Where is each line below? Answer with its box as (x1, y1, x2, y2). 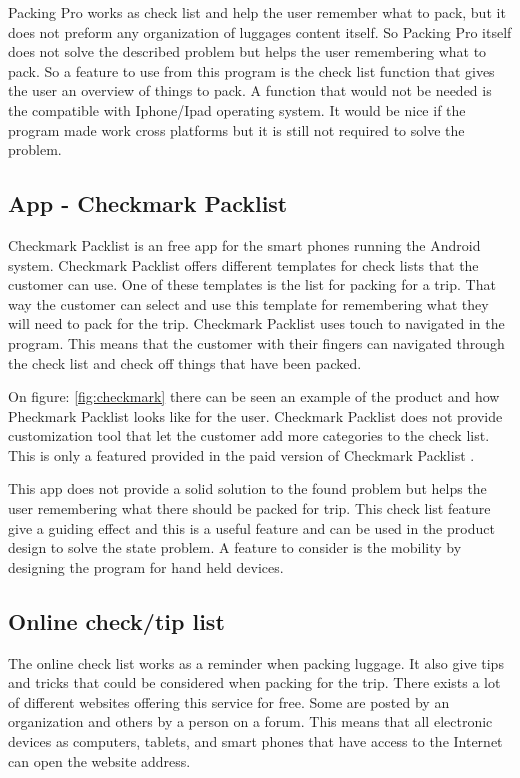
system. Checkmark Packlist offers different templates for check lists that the (8, 254, 479, 275)
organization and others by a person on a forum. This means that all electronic (8, 711, 493, 732)
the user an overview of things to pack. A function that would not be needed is (8, 80, 492, 101)
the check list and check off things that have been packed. (8, 352, 362, 373)
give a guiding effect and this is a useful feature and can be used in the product (8, 517, 495, 538)
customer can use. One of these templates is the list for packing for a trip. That (8, 274, 496, 295)
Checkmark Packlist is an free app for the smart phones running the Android (8, 234, 481, 255)
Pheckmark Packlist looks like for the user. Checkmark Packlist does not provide (8, 405, 503, 426)
